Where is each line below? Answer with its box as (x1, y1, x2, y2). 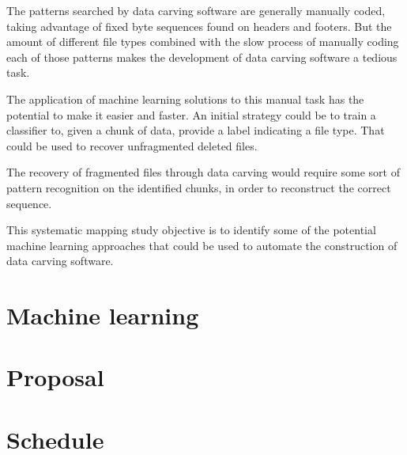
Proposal (6, 361, 104, 393)
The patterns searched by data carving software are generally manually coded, (6, 2, 386, 18)
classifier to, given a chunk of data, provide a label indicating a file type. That (6, 122, 385, 138)
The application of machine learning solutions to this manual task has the (6, 90, 364, 107)
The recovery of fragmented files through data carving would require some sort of (6, 164, 400, 180)
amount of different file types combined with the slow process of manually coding (6, 33, 399, 50)
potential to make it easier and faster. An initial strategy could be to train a (6, 106, 376, 123)
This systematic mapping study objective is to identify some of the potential (6, 222, 376, 238)
